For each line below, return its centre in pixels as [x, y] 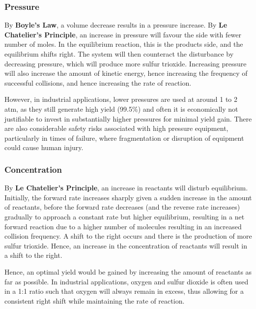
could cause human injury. [44, 147]
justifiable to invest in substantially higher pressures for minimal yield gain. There [128, 118]
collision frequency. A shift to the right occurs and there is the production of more [128, 236]
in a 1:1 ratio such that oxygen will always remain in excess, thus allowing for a [124, 291]
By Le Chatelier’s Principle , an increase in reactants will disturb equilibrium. [126, 188]
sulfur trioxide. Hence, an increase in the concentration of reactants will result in [126, 245]
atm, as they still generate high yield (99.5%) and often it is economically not [121, 108]
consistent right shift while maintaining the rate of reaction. [95, 300]
